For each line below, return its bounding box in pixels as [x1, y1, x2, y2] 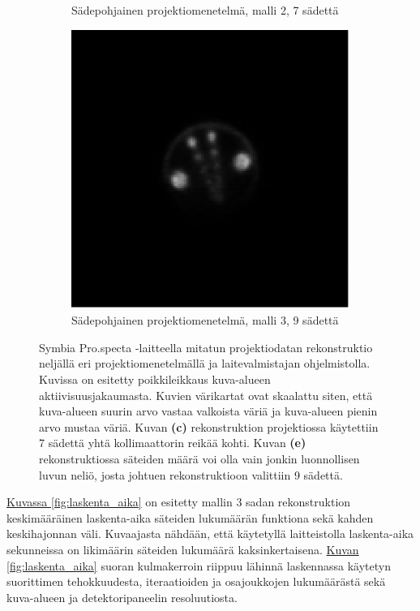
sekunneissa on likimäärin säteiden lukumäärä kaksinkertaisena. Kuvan [6, 540, 359, 557]
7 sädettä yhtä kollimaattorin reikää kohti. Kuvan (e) [39, 434, 306, 451]
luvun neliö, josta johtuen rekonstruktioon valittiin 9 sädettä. [39, 466, 343, 483]
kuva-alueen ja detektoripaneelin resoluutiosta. [6, 588, 238, 605]
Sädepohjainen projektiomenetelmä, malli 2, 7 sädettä [71, 2, 339, 18]
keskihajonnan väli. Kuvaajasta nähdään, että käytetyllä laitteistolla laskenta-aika [6, 525, 414, 542]
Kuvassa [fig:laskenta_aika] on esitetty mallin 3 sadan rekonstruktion [6, 493, 351, 510]
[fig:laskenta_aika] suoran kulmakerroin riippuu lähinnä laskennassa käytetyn [6, 557, 391, 574]
